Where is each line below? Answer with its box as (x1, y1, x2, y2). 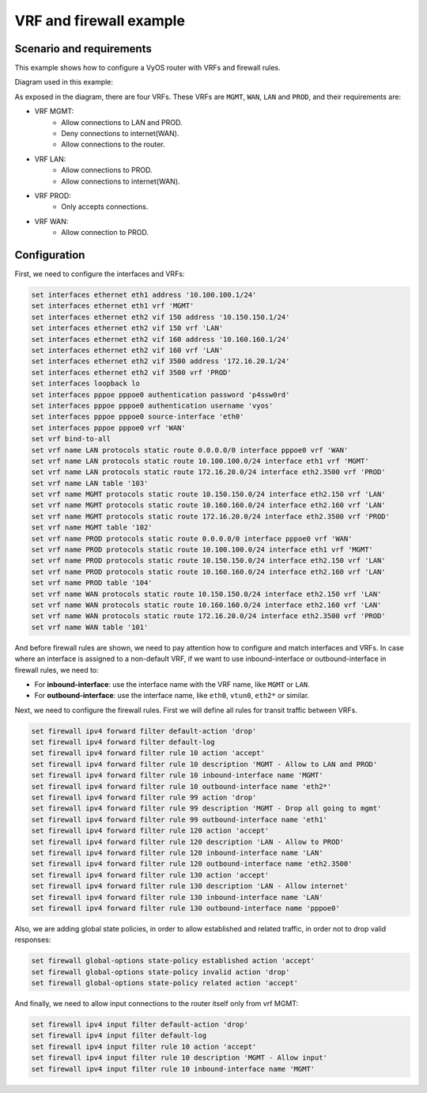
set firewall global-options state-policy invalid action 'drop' (31, 967, 290, 977)
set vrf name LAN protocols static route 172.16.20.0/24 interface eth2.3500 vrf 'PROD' (31, 468, 387, 476)
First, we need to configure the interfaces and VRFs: (14, 269, 185, 279)
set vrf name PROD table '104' (31, 579, 153, 587)
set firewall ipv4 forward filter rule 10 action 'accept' (31, 749, 265, 757)
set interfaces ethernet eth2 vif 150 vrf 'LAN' (31, 324, 224, 332)
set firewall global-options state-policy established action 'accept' (31, 956, 316, 966)
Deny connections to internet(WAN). (61, 129, 179, 139)
